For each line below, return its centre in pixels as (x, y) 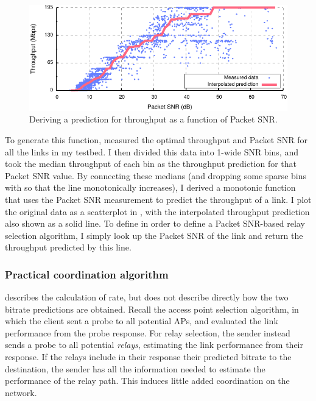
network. (21, 392)
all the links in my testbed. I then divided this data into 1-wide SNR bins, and (152, 151)
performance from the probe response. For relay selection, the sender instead (148, 332)
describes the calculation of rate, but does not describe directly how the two (147, 297)
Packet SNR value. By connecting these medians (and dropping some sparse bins (156, 175)
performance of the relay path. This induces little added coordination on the (147, 381)
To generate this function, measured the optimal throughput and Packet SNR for (156, 139)
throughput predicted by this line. (68, 247)
